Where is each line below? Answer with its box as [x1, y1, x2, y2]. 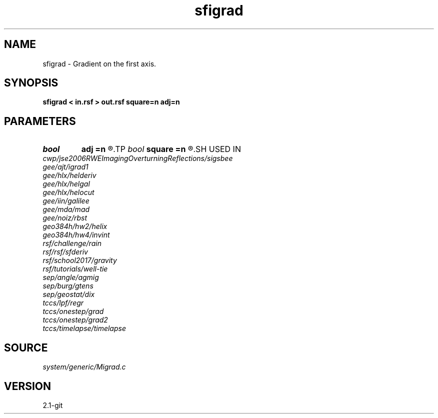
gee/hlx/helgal [42, 179, 90, 188]
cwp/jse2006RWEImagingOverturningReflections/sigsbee [42, 154, 233, 163]
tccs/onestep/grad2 [42, 315, 108, 324]
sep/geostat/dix [42, 290, 95, 299]
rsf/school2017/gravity [42, 256, 117, 265]
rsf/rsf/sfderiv [42, 247, 88, 256]
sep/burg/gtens [42, 281, 93, 290]
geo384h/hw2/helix [42, 222, 107, 231]
